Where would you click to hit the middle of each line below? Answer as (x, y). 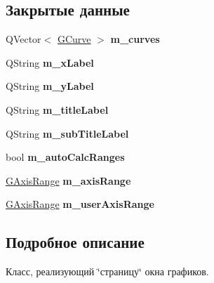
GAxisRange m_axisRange (68, 180)
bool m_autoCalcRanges (65, 157)
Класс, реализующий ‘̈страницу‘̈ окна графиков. (107, 271)
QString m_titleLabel (57, 109)
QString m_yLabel (50, 86)
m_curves (135, 39)
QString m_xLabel (50, 62)
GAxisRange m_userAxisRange (80, 204)
